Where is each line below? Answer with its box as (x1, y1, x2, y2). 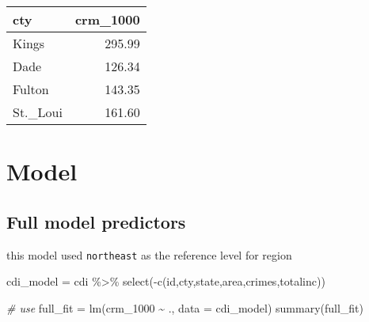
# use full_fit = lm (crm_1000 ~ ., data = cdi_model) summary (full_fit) (6, 299, 364, 316)
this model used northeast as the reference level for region (6, 246, 292, 263)
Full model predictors (6, 209, 186, 233)
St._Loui (13, 103, 63, 121)
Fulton (13, 80, 49, 98)
